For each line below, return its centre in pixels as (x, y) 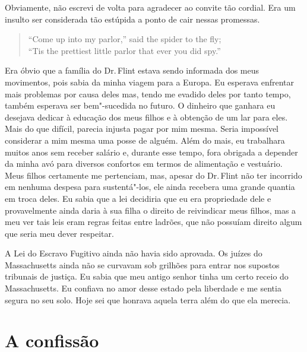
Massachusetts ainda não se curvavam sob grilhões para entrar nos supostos (142, 264)
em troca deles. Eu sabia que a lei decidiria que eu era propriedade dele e (138, 198)
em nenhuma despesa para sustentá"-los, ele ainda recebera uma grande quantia (150, 187)
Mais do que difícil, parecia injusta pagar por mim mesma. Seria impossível (142, 129)
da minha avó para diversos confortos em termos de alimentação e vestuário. (144, 164)
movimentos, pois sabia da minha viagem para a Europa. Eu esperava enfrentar (150, 82)
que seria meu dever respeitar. (59, 233)
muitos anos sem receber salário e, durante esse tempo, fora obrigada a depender (151, 152)
